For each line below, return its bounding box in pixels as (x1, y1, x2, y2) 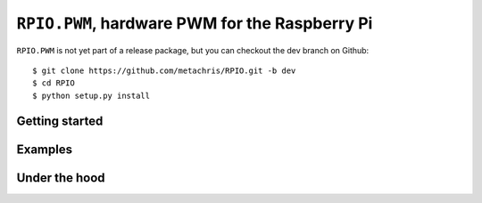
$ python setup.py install (32, 90, 151, 101)
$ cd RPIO (32, 78, 75, 88)
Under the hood (16, 170, 106, 185)
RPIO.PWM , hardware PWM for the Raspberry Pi (16, 13, 373, 33)
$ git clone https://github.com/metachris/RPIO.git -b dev (32, 65, 296, 76)
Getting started (16, 113, 104, 128)
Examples (16, 142, 73, 157)
